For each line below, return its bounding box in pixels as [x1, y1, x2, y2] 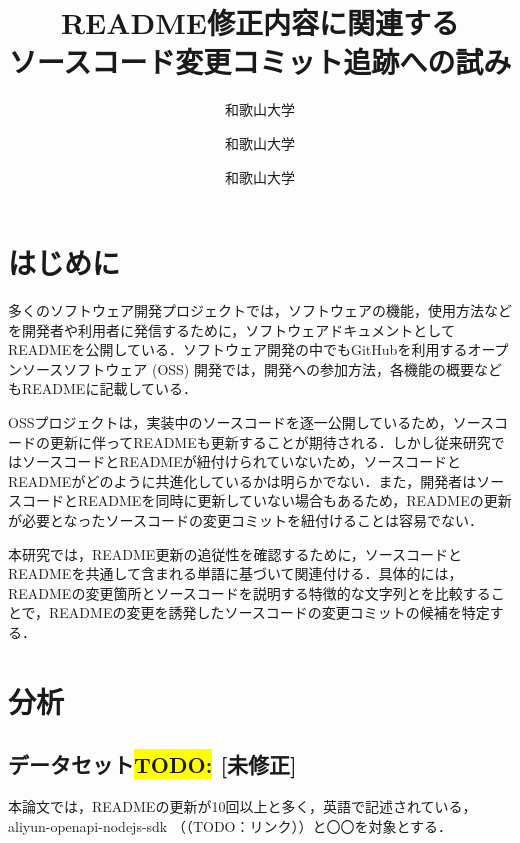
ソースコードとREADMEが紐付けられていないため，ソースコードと [21, 451, 461, 472]
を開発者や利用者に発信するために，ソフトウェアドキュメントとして [8, 319, 455, 340]
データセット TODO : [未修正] [8, 749, 297, 780]
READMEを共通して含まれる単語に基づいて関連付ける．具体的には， [8, 563, 463, 584]
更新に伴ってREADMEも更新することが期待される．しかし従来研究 [49, 431, 491, 452]
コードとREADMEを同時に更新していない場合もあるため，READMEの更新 [21, 490, 512, 511]
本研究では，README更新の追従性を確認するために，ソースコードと [8, 543, 463, 564]
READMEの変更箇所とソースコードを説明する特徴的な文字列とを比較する [8, 582, 491, 603]
